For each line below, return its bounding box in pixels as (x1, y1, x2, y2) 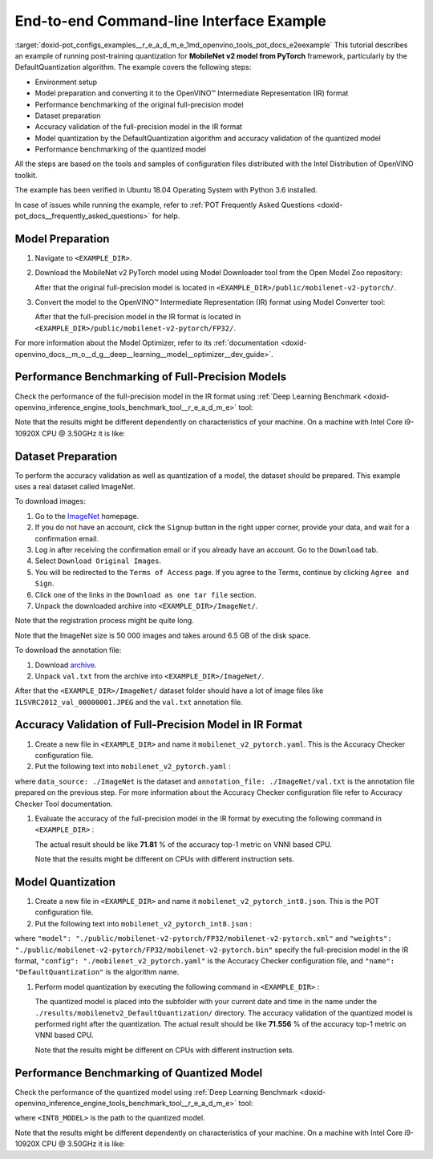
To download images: (14, 496, 86, 506)
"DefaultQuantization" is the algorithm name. (14, 967, 180, 977)
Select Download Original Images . (34, 556, 162, 565)
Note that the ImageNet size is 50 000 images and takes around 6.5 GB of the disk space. (14, 630, 311, 640)
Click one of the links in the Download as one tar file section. (34, 590, 257, 599)
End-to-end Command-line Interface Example (14, 12, 326, 30)
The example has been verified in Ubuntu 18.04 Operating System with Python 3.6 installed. (14, 185, 318, 195)
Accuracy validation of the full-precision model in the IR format (34, 122, 243, 132)
